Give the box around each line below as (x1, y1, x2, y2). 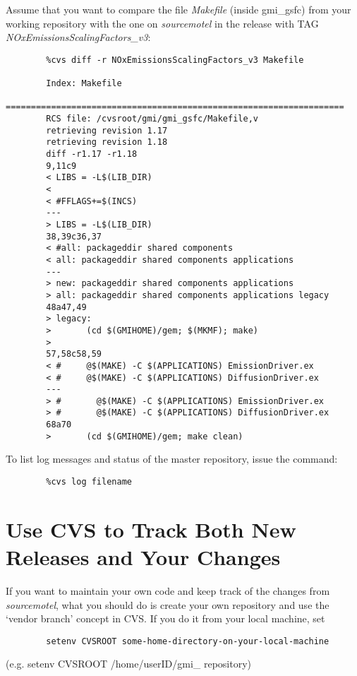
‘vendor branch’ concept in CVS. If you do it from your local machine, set (6, 611, 325, 626)
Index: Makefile (46, 78, 122, 89)
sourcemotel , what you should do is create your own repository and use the (6, 597, 329, 612)
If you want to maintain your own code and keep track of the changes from (6, 583, 330, 598)
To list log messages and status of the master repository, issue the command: (6, 451, 338, 466)
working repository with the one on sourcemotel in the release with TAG (6, 16, 319, 30)
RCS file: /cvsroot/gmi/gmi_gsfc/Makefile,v (46, 114, 258, 124)
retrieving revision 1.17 (46, 125, 168, 136)
